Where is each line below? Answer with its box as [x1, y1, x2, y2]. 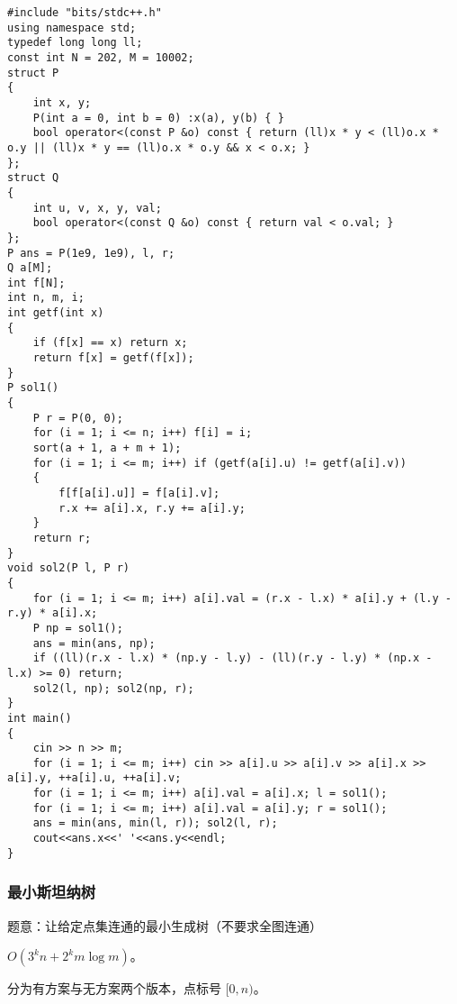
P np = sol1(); [32, 621, 123, 634]
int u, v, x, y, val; [32, 201, 162, 214]
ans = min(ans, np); [32, 636, 156, 650]
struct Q [7, 171, 59, 185]
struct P [7, 66, 59, 79]
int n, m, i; [7, 291, 85, 305]
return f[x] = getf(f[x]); [32, 351, 194, 365]
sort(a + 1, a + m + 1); [32, 442, 182, 455]
